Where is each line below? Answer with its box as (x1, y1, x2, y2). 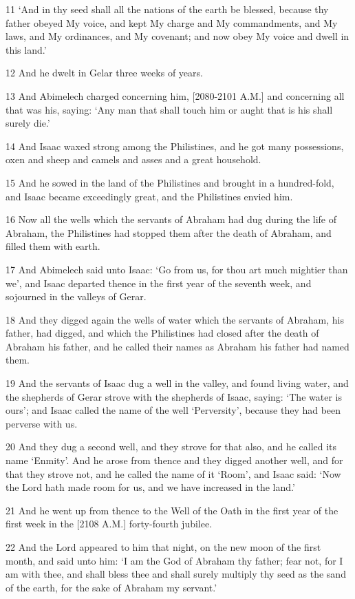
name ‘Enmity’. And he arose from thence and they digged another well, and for (6, 453, 343, 467)
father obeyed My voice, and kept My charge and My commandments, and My (6, 15, 338, 30)
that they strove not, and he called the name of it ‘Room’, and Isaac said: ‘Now (6, 466, 341, 481)
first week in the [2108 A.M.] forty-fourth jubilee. (6, 516, 213, 531)
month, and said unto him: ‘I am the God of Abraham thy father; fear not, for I (6, 553, 343, 567)
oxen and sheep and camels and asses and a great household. (6, 152, 261, 167)
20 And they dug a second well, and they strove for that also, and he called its (6, 439, 337, 454)
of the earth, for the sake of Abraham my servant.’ (6, 580, 217, 594)
